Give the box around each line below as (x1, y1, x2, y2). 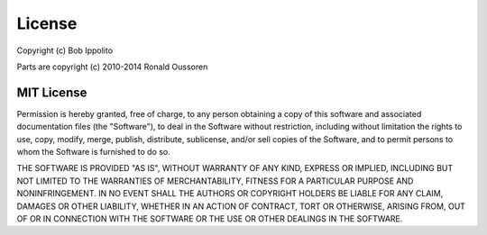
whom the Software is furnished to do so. (16, 147, 170, 158)
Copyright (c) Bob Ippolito (16, 45, 113, 56)
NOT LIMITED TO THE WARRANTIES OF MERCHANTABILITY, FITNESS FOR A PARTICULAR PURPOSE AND (16, 176, 414, 186)
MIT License (16, 85, 87, 100)
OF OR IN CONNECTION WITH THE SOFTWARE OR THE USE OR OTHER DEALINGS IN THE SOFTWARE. (16, 212, 403, 224)
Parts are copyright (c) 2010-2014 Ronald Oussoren (16, 61, 208, 72)
